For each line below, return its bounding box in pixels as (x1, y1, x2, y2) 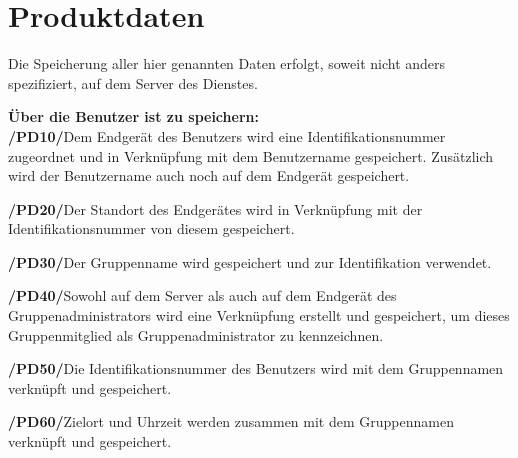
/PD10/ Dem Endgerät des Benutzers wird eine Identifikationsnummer (8, 125, 446, 146)
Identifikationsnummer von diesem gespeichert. (8, 218, 295, 239)
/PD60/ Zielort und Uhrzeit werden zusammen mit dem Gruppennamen (8, 411, 454, 432)
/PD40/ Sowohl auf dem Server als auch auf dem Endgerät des (8, 285, 397, 306)
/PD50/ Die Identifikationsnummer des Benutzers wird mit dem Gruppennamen (8, 358, 504, 379)
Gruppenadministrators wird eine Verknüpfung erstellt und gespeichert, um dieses (8, 305, 510, 326)
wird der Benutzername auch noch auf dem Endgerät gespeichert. (8, 165, 410, 186)
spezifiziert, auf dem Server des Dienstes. (8, 72, 258, 93)
